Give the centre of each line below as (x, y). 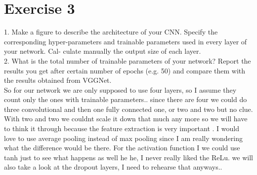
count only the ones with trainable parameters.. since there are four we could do (126, 99)
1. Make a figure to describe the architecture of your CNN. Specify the (111, 32)
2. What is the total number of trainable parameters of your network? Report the (128, 60)
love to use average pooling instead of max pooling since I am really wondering (123, 138)
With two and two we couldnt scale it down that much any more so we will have (126, 119)
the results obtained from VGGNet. (58, 80)
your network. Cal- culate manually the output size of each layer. (103, 51)
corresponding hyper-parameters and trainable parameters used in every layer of (126, 41)
